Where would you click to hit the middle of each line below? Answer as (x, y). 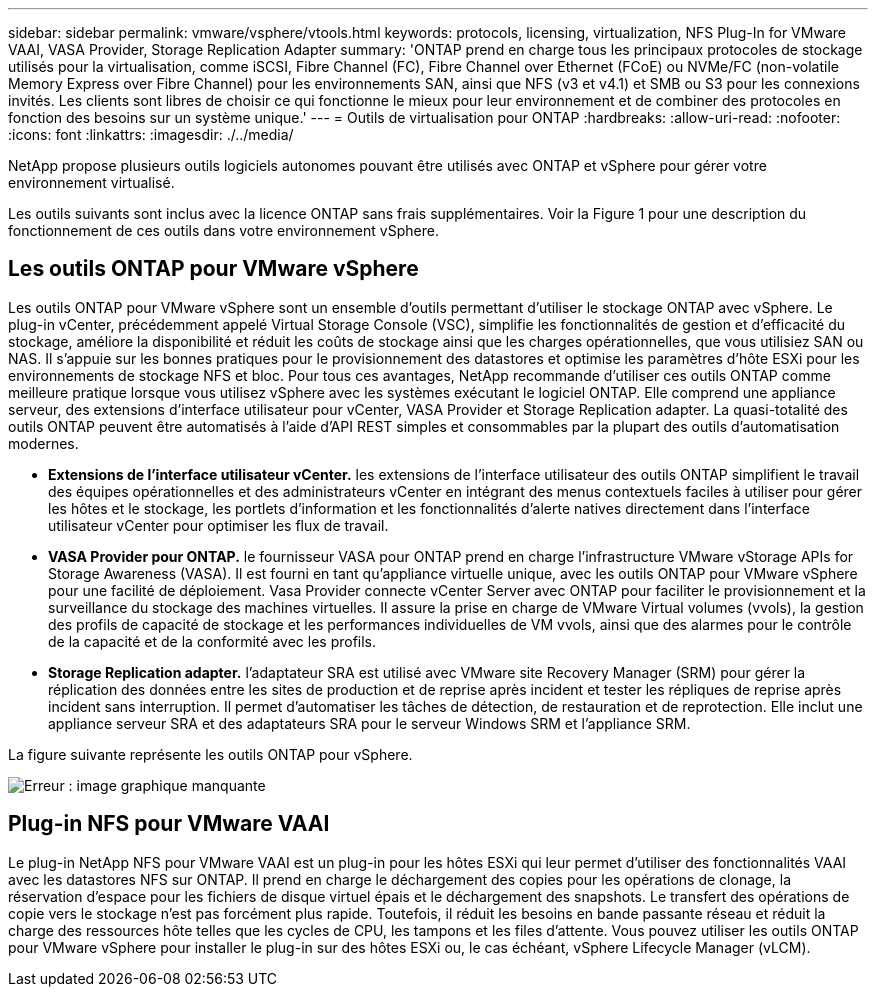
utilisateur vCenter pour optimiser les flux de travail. (218, 525)
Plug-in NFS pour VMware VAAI (169, 824)
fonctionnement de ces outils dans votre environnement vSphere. (223, 230)
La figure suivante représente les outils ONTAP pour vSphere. (210, 754)
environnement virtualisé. (91, 182)
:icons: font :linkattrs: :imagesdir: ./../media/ (151, 134)
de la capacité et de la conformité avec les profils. (212, 641)
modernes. (43, 443)
